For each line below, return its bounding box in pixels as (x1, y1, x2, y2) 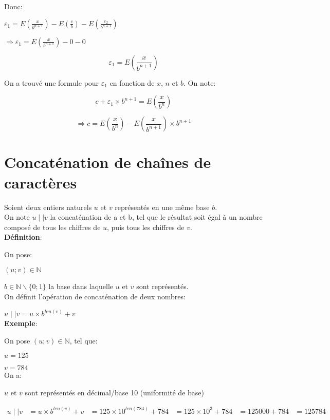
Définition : (4, 232, 42, 242)
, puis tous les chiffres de (107, 221, 185, 232)
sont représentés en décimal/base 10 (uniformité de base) (25, 387, 204, 397)
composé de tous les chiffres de (4, 221, 101, 232)
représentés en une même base (115, 201, 210, 212)
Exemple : (4, 318, 38, 329)
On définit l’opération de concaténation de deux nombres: (4, 291, 186, 302)
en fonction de (109, 77, 155, 88)
